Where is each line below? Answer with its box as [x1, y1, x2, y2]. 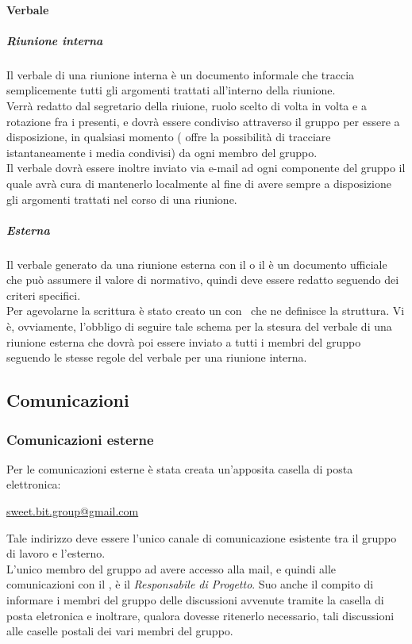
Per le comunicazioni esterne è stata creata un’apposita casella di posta [6, 460, 353, 477]
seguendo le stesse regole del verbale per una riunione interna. [6, 349, 307, 366]
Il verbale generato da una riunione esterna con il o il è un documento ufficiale [6, 255, 387, 272]
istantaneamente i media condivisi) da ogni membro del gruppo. [6, 144, 318, 160]
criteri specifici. [6, 286, 81, 303]
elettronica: [6, 476, 61, 493]
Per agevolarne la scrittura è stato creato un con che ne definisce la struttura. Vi [6, 302, 405, 319]
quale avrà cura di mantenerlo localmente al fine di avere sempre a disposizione [6, 174, 391, 191]
